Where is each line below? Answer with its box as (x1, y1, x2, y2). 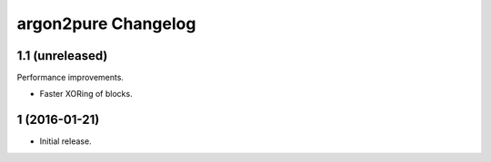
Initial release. (39, 136, 92, 147)
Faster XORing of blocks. (39, 89, 133, 100)
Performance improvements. (16, 72, 125, 83)
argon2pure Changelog (16, 14, 196, 33)
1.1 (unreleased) (16, 48, 108, 63)
